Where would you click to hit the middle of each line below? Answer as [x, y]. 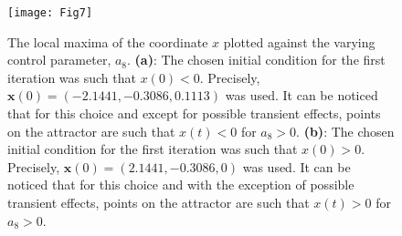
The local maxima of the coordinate [108, 41]
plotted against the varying [299, 41]
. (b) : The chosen [345, 131]
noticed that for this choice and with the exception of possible [181, 185]
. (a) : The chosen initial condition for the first [256, 60]
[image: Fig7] [50, 13]
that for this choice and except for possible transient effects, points [194, 113]
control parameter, [59, 60]
